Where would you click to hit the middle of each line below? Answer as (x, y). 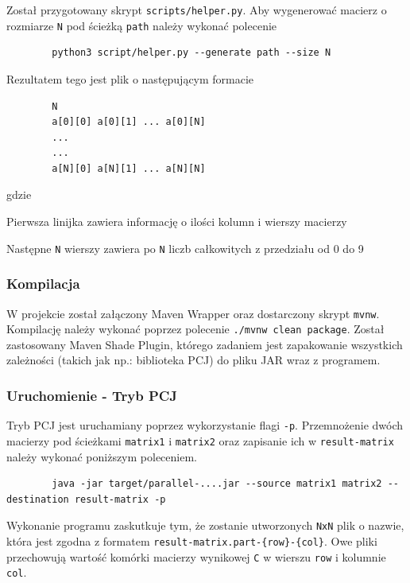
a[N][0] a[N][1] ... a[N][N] (129, 168)
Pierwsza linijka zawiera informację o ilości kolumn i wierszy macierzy (177, 222)
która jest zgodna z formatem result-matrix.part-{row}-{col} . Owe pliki (192, 541)
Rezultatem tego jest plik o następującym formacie (130, 78)
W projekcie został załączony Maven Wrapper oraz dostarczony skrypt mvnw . (193, 313)
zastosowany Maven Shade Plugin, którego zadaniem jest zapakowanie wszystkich (205, 344)
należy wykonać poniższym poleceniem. (102, 456)
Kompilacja (43, 284)
